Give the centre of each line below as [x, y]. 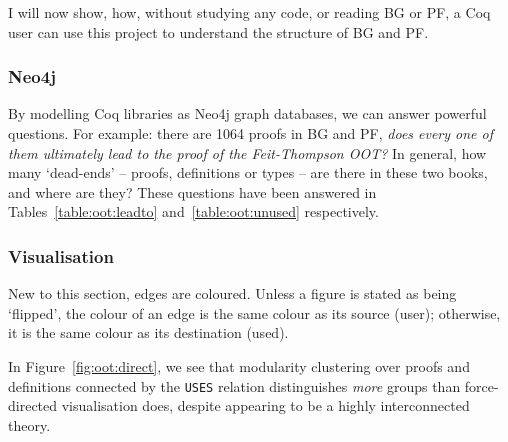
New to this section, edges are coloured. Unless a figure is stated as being [232, 293]
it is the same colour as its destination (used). [148, 332]
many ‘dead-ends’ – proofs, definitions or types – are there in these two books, [248, 172]
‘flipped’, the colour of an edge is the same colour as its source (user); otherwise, [254, 312]
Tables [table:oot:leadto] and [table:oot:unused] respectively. [193, 211]
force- [481, 385]
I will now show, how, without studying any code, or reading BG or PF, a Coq [249, 12]
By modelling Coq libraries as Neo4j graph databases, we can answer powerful [247, 113]
